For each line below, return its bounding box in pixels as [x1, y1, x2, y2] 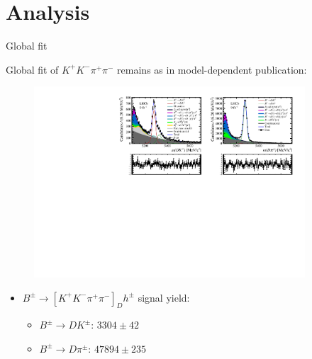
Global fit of [6, 62, 59, 76]
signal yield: [138, 290, 190, 304]
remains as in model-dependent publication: [117, 62, 307, 76]
